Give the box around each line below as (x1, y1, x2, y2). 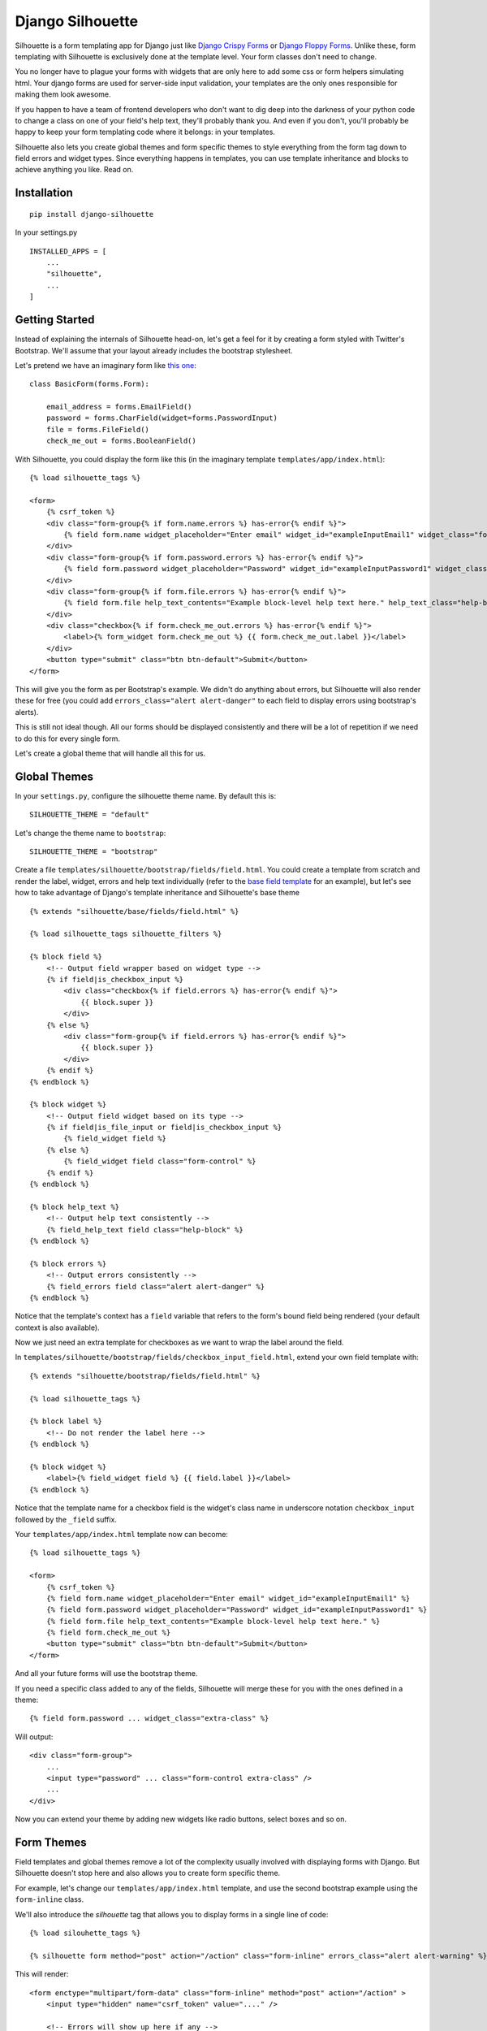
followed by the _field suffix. (15, 1514, 118, 1524)
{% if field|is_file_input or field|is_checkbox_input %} (45, 1123, 282, 1132)
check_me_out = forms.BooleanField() (45, 436, 196, 446)
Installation (15, 186, 73, 200)
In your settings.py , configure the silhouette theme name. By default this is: (15, 790, 276, 800)
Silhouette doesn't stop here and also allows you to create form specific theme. (15, 1869, 281, 1878)
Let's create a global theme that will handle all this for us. (15, 748, 206, 758)
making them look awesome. (15, 89, 111, 99)
